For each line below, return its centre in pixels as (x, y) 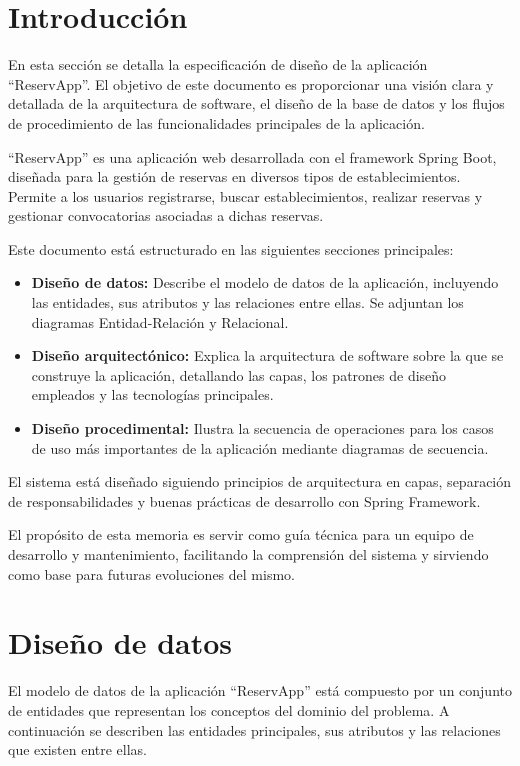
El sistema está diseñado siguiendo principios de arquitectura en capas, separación (260, 481)
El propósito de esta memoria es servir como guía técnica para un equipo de (241, 534)
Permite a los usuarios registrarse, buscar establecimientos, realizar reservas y (245, 195)
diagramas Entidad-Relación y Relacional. (160, 321)
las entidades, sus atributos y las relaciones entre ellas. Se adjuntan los (247, 302)
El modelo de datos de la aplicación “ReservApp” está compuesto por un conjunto (260, 690)
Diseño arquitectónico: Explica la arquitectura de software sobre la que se (267, 355)
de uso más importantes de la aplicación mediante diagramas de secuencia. (260, 447)
